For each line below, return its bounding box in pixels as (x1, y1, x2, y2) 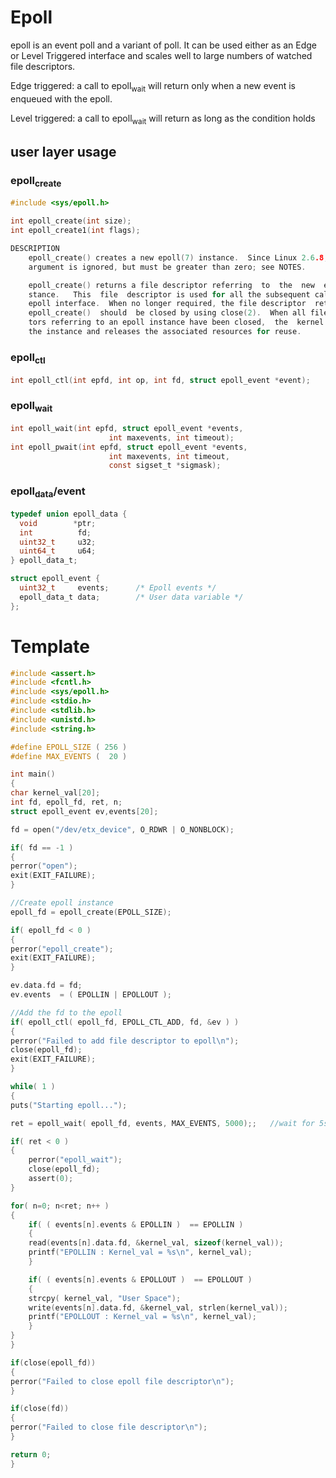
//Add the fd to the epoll (10, 1007, 123, 1018)
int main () (10, 769, 56, 780)
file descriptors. (10, 60, 76, 72)
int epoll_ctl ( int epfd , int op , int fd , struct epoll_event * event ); (10, 375, 311, 385)
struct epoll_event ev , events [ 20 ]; (10, 806, 159, 816)
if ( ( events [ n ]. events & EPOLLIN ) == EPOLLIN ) (28, 1219, 244, 1230)
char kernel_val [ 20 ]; (10, 788, 101, 798)
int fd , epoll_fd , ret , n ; (10, 797, 123, 808)
